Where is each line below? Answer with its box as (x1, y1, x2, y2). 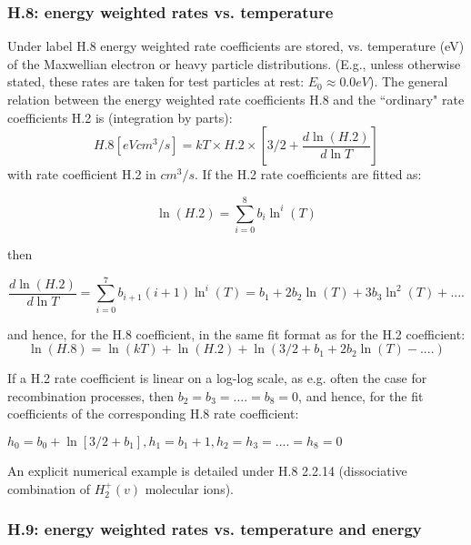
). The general (368, 72, 448, 91)
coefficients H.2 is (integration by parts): (7, 107, 233, 126)
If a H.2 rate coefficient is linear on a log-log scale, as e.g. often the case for (7, 368, 427, 388)
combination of (7, 479, 91, 498)
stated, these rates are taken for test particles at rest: (7, 72, 305, 91)
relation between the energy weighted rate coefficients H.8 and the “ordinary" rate (7, 90, 465, 108)
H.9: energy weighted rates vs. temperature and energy (7, 518, 422, 540)
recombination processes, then (7, 386, 175, 405)
